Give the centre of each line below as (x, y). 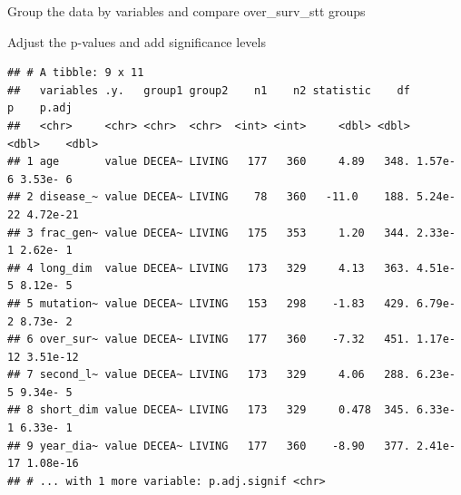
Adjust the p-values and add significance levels (137, 41)
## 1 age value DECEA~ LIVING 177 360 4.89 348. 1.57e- (231, 162)
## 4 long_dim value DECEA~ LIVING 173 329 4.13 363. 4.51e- (231, 268)
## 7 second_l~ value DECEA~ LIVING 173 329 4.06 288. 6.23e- (231, 375)
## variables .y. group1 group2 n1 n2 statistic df (209, 90)
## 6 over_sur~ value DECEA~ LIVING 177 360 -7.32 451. (209, 340)
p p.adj (40, 108)
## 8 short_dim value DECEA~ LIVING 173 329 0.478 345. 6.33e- (231, 410)
